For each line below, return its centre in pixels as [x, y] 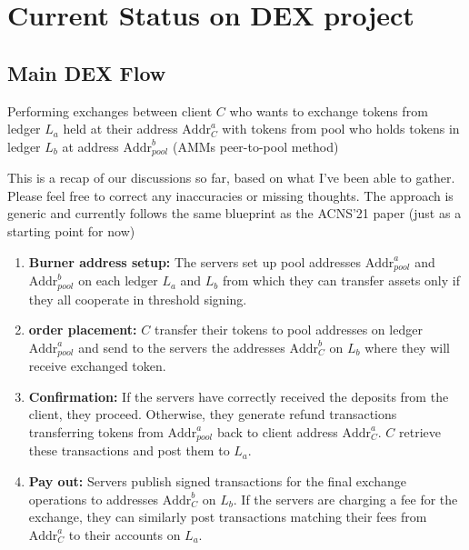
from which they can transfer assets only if [341, 280]
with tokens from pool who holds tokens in [341, 129]
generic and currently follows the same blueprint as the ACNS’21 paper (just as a [234, 213]
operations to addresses [94, 499]
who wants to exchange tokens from [329, 110]
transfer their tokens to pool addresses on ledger [288, 330]
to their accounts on [125, 534]
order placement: [83, 330]
